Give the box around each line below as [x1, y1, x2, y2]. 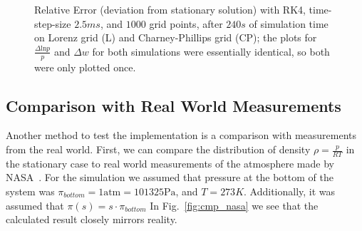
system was [6, 184, 55, 199]
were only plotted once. [34, 59, 136, 74]
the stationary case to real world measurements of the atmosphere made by [6, 155, 334, 170]
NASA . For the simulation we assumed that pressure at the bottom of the [6, 170, 333, 185]
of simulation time [249, 16, 329, 31]
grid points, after [149, 16, 223, 31]
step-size [34, 16, 71, 31]
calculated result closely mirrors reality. [6, 212, 177, 227]
